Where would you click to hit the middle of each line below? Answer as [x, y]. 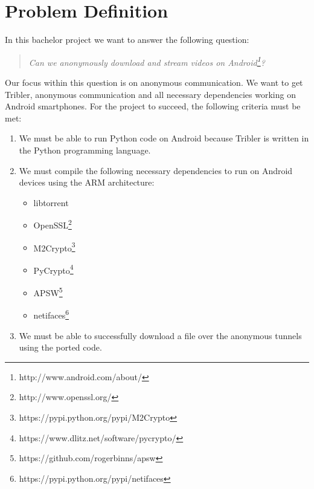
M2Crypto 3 [54, 247]
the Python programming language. [85, 150]
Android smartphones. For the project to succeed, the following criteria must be [153, 106]
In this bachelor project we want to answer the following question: [127, 40]
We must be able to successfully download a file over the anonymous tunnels [160, 335]
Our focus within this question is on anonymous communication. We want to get [154, 82]
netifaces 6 [51, 314]
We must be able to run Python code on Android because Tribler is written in [164, 138]
